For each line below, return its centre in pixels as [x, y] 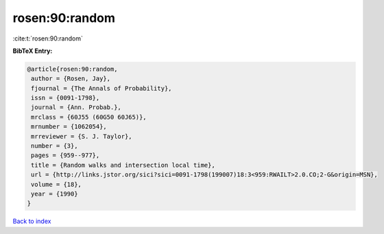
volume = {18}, [57, 184]
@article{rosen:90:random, [72, 69]
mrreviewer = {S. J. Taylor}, [82, 136]
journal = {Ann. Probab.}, [76, 107]
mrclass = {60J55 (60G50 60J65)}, [89, 117]
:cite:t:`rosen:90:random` [48, 38]
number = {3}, [55, 146]
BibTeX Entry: [33, 51]
